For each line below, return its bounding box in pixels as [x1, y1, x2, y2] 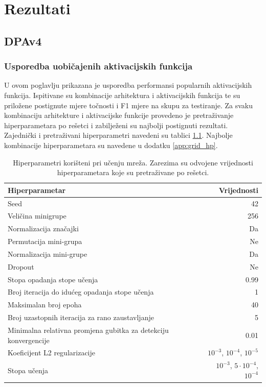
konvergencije [8, 334, 50, 345]
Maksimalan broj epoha [8, 299, 82, 310]
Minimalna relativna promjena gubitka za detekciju [8, 325, 169, 335]
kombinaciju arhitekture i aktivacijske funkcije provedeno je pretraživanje [4, 110, 234, 120]
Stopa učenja [8, 365, 48, 376]
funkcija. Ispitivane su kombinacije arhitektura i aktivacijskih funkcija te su [4, 89, 240, 100]
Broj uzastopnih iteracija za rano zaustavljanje [8, 312, 154, 323]
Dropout [8, 261, 34, 272]
